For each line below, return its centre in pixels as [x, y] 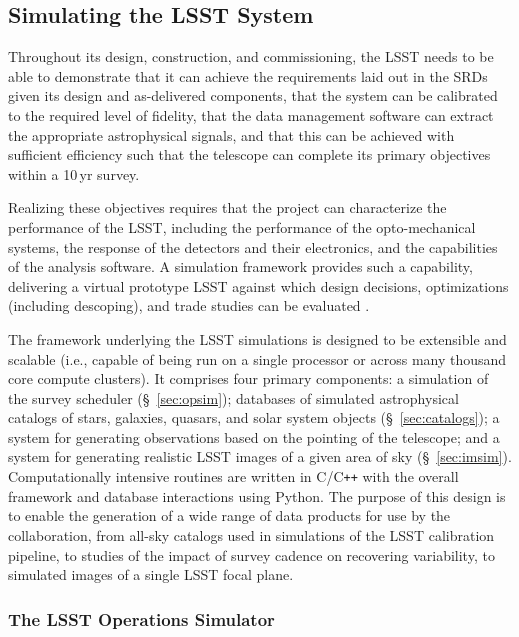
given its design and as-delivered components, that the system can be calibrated [253, 95]
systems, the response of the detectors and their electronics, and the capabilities [253, 246]
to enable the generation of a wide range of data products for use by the [229, 515]
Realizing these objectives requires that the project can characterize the [227, 207]
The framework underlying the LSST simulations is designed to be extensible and [257, 338]
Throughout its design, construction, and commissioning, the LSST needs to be [251, 56]
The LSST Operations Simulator [141, 618]
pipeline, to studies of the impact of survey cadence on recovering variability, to [251, 554]
